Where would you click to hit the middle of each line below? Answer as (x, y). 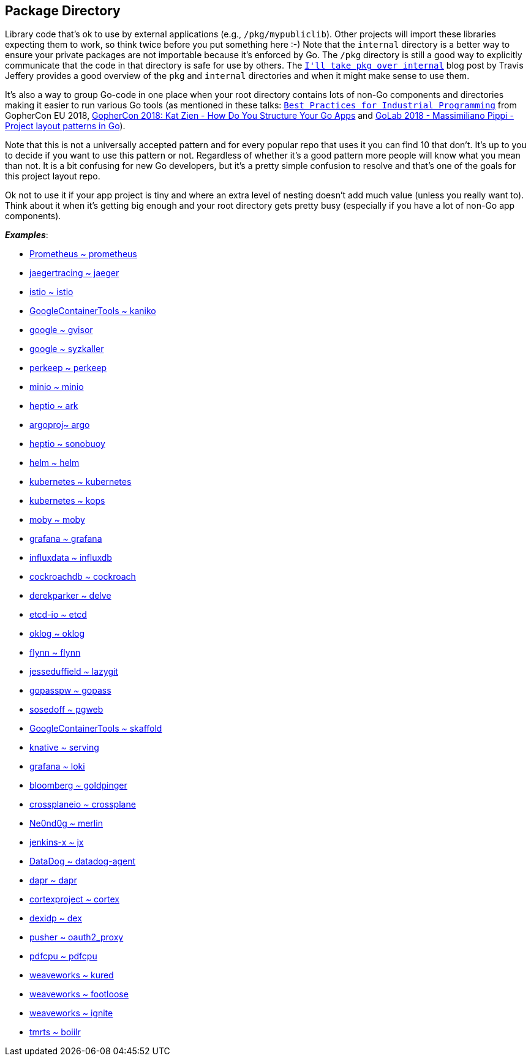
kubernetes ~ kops (67, 501)
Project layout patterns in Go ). (65, 126)
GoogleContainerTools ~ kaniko (93, 311)
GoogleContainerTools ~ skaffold (96, 729)
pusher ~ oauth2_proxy (77, 937)
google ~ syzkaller (67, 349)
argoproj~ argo (60, 425)
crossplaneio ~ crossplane (83, 804)
